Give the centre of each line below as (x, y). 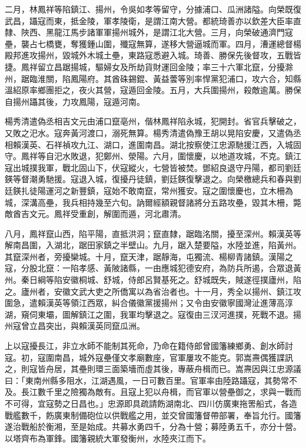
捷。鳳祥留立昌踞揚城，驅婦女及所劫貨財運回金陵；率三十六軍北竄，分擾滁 (149, 66)
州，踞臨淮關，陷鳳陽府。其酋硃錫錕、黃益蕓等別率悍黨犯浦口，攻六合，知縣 (153, 78)
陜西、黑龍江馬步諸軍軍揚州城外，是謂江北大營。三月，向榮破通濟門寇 (157, 32)
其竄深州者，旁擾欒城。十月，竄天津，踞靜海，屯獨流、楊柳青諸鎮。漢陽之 (149, 256)
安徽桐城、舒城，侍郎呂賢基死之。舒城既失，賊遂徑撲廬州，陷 (182, 280)
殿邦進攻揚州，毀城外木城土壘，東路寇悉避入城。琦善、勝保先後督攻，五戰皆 (153, 55)
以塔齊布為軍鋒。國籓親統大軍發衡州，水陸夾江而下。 (108, 438)
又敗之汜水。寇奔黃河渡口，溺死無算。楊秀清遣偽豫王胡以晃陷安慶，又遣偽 (149, 132)
